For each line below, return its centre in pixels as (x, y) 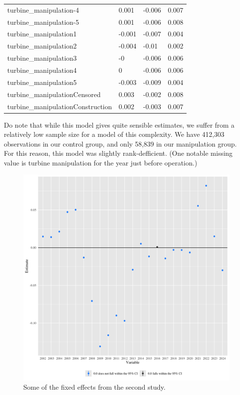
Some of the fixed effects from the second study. (94, 387)
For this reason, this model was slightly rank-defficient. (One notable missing (118, 153)
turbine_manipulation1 (42, 34)
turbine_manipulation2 (42, 46)
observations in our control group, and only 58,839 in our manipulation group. (120, 143)
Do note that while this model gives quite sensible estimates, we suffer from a (119, 124)
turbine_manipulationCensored (54, 94)
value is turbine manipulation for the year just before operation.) (101, 162)
